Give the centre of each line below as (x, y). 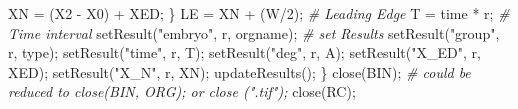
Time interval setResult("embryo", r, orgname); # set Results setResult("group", (254, 32)
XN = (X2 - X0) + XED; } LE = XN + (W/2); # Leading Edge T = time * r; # (259, 13)
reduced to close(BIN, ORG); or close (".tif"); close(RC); (182, 91)
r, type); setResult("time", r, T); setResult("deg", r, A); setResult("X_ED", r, (244, 52)
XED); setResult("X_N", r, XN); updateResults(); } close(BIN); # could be (239, 71)
